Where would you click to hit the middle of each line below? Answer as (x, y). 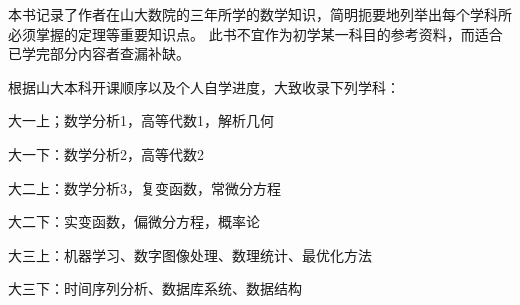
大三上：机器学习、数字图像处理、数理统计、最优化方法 (190, 254)
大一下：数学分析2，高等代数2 (106, 153)
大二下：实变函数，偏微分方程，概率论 (134, 221)
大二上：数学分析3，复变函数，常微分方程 (144, 187)
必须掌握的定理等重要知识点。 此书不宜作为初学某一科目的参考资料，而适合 (255, 33)
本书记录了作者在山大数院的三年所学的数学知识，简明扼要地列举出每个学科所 (260, 14)
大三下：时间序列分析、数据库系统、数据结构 (155, 288)
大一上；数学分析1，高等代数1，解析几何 (141, 120)
